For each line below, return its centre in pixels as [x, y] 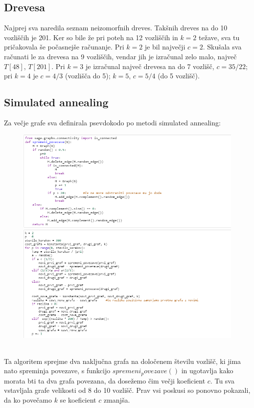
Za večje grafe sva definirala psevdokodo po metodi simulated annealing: [112, 122]
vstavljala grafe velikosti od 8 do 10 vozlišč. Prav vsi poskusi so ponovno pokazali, [127, 390]
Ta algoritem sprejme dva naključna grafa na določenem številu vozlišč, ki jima [123, 361]
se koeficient [78, 400]
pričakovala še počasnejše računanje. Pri [64, 47]
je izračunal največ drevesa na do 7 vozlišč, [150, 66]
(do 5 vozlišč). [179, 76]
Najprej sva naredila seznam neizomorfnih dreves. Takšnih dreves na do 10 [116, 28]
